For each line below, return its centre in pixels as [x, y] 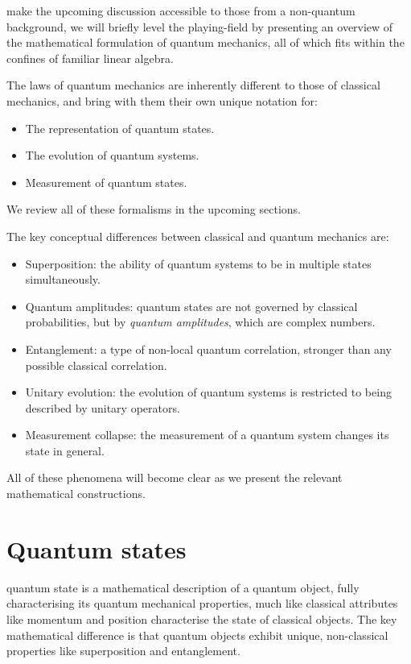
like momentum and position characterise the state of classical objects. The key [202, 618]
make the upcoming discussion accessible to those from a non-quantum [181, 10]
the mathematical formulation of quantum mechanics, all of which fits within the [205, 42]
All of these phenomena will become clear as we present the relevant [175, 477]
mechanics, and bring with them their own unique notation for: [162, 100]
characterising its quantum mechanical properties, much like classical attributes [202, 603]
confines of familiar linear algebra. [90, 58]
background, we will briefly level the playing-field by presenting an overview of [200, 26]
